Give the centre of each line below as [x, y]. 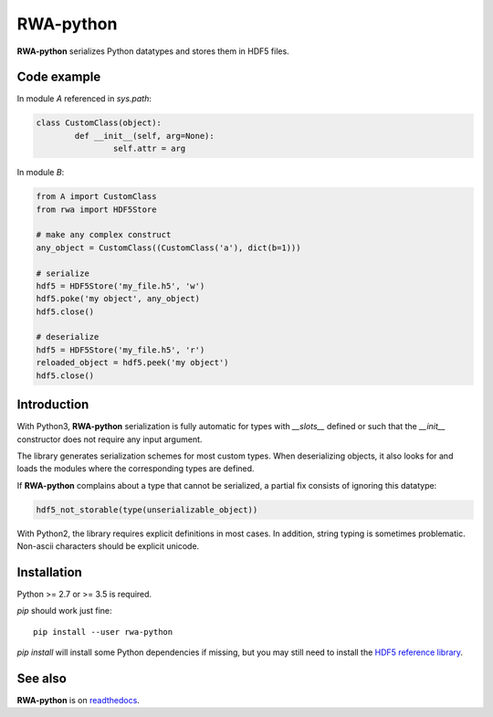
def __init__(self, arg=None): [144, 136]
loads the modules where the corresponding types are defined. [136, 469]
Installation [49, 572]
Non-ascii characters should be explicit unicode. [108, 546]
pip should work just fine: [65, 611]
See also [42, 678]
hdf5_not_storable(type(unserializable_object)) [147, 510]
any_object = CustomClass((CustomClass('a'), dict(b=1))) [168, 248]
